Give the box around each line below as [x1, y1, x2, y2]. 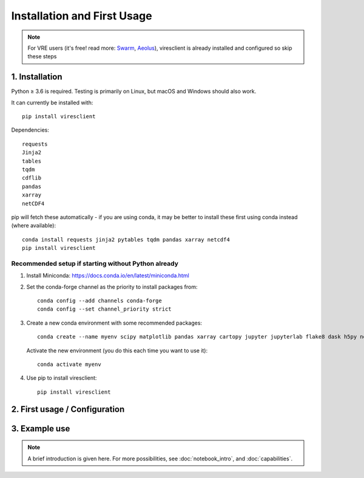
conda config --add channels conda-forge [37, 297, 162, 305]
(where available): [11, 222, 56, 229]
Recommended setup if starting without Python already [11, 259, 179, 268]
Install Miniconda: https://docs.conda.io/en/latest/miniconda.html [26, 272, 189, 279]
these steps [27, 53, 57, 60]
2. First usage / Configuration [11, 404, 125, 414]
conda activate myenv [37, 361, 101, 368]
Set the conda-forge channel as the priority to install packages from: [26, 283, 198, 291]
